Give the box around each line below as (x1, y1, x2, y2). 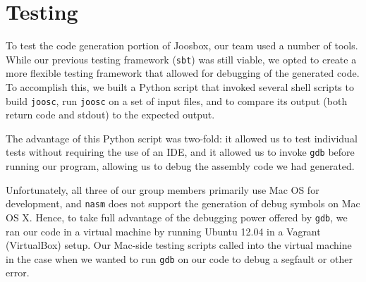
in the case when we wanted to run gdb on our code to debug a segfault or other (6, 251, 353, 266)
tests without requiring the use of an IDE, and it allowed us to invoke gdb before (6, 145, 355, 159)
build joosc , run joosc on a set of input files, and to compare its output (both (6, 93, 348, 108)
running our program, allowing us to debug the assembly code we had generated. (6, 159, 355, 173)
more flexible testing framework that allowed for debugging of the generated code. (6, 66, 360, 80)
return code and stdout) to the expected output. (6, 107, 215, 122)
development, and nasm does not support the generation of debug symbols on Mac (6, 196, 360, 211)
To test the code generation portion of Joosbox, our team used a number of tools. (6, 38, 358, 53)
